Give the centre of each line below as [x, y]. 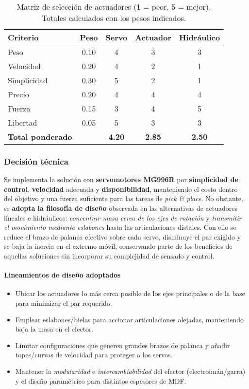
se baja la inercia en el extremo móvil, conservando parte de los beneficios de [118, 246]
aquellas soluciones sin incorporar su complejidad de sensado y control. [109, 255]
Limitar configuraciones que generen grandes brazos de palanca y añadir [123, 345]
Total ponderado [40, 137]
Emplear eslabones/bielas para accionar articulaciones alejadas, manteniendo [129, 319]
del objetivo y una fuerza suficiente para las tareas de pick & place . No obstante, [124, 198]
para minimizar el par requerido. [64, 303]
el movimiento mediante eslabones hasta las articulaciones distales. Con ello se [120, 227]
